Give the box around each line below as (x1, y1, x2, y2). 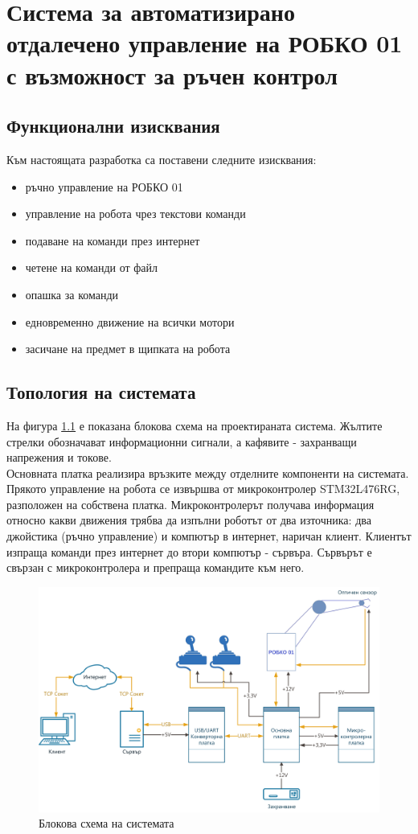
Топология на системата (6, 380, 196, 405)
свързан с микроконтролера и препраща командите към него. (6, 559, 305, 576)
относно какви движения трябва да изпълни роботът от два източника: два (6, 511, 371, 528)
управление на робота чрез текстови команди (25, 205, 246, 222)
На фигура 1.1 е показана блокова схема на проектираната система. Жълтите (6, 417, 383, 433)
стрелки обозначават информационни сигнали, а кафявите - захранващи (6, 433, 357, 450)
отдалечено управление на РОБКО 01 (6, 27, 403, 60)
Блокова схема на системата (39, 815, 174, 832)
